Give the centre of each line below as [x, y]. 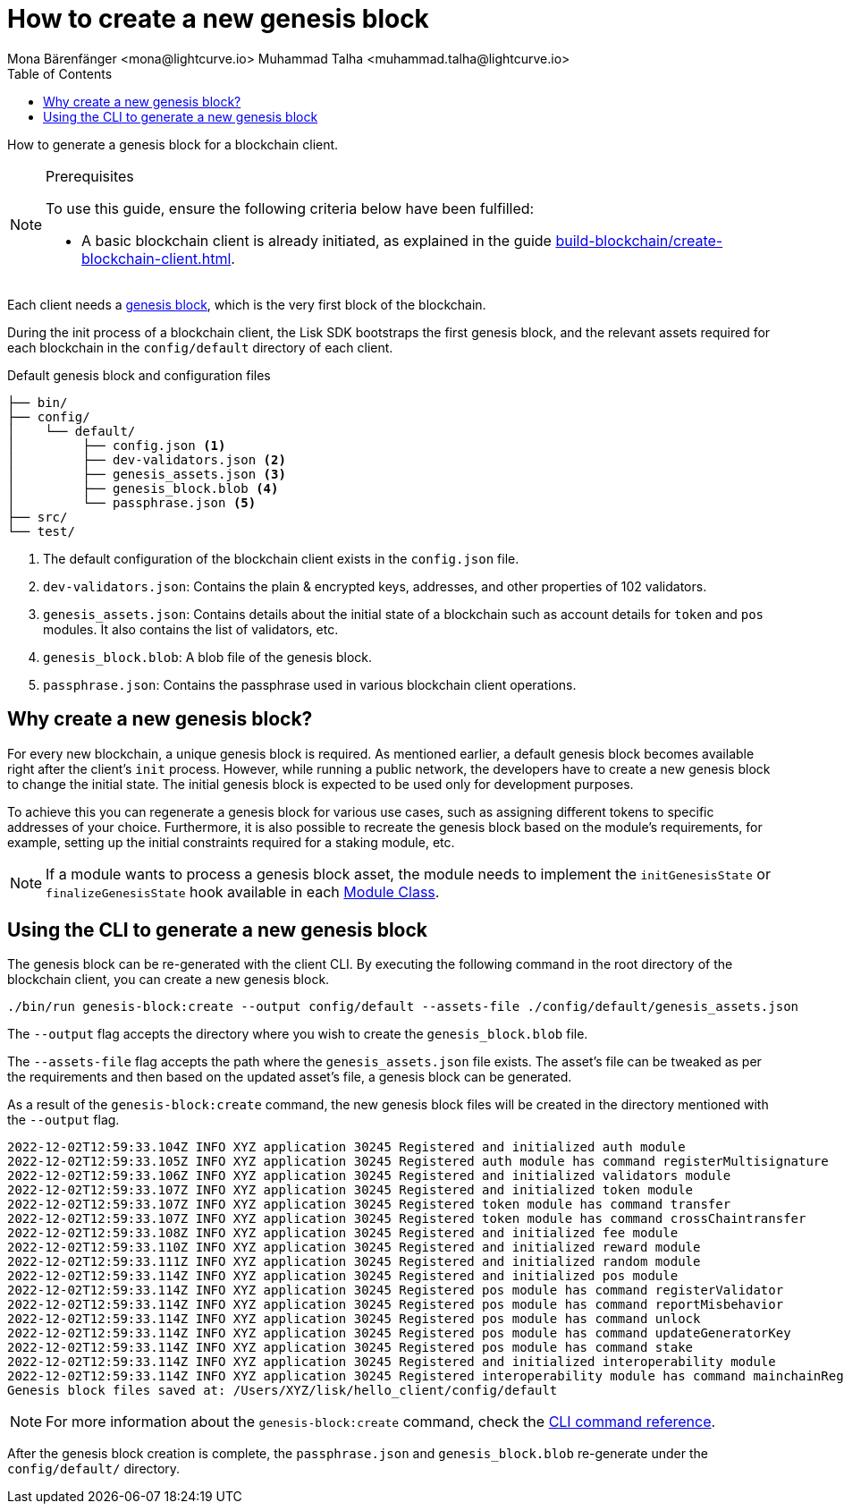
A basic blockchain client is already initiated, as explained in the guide [316, 240]
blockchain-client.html [156, 258]
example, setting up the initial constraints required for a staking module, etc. [231, 842]
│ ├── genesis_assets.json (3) [147, 474]
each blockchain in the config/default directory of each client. [200, 347]
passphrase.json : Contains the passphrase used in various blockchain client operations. [310, 684]
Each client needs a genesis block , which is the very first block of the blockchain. [247, 304]
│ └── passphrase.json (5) [132, 502]
